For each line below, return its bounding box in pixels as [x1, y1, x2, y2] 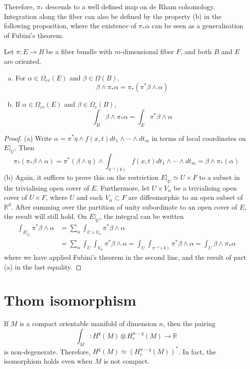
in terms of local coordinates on [151, 133, 246, 143]
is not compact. [104, 356, 150, 366]
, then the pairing [163, 318, 215, 329]
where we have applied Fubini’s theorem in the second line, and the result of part [4, 252, 246, 262]
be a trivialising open [174, 182, 237, 193]
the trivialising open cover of [4, 182, 89, 193]
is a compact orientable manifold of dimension [19, 318, 157, 329]
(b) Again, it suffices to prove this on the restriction [4, 172, 159, 182]
